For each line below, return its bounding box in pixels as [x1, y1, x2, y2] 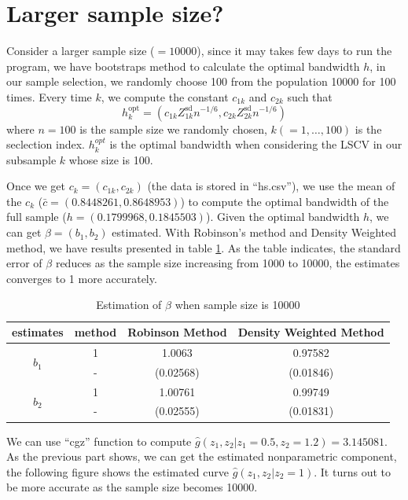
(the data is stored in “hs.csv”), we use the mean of [147, 178, 395, 194]
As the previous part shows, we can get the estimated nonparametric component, [6, 448, 397, 465]
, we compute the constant [101, 88, 229, 105]
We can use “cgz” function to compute [6, 432, 192, 449]
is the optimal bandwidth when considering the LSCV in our [109, 136, 402, 153]
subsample [6, 151, 57, 167]
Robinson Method [127, 324, 227, 340]
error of [6, 255, 42, 271]
